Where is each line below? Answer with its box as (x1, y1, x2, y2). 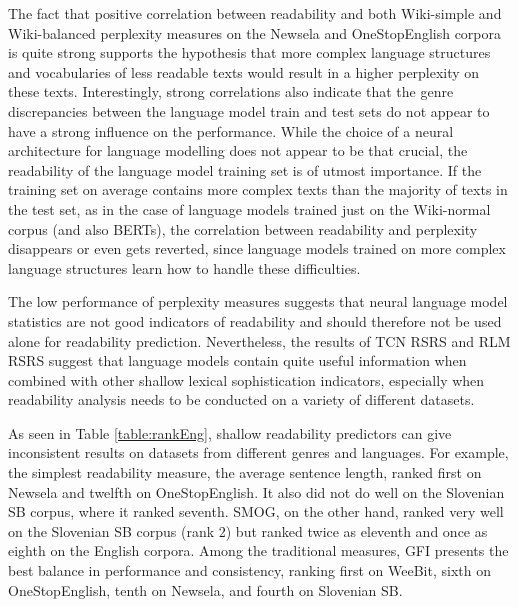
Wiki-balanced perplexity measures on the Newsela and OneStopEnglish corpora (8, 22, 502, 43)
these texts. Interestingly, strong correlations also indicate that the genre (8, 81, 454, 102)
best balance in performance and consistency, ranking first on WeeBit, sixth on (8, 560, 491, 581)
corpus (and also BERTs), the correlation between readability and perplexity (8, 218, 478, 239)
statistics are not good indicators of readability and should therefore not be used (8, 310, 502, 331)
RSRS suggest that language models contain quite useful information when (8, 350, 467, 371)
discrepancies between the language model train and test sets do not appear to (8, 100, 490, 121)
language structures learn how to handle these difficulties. (8, 257, 361, 278)
